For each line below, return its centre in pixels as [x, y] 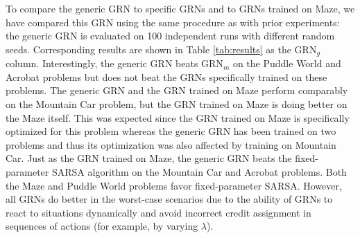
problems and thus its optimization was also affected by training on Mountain [171, 144]
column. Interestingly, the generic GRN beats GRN [114, 63]
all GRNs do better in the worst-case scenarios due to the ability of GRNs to [169, 199]
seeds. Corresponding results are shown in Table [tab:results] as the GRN [161, 49]
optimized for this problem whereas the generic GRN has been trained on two [171, 131]
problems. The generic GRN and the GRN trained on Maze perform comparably [177, 90]
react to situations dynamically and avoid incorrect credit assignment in [158, 212]
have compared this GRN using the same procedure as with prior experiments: [173, 22]
